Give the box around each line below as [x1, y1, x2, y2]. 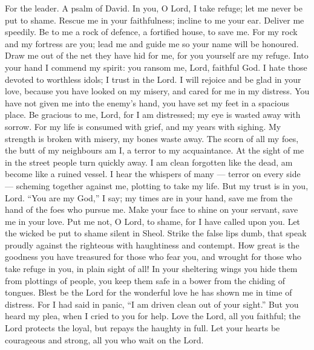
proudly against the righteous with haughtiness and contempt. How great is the [5, 238, 299, 251]
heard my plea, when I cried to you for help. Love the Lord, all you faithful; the [5, 309, 301, 322]
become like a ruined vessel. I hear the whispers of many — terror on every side [5, 167, 301, 180]
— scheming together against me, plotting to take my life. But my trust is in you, [5, 179, 309, 192]
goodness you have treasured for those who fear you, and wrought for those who [5, 250, 302, 263]
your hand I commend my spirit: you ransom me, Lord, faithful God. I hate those [5, 60, 307, 73]
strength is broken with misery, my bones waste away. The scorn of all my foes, [5, 132, 299, 144]
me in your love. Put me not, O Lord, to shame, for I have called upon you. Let [5, 215, 301, 227]
